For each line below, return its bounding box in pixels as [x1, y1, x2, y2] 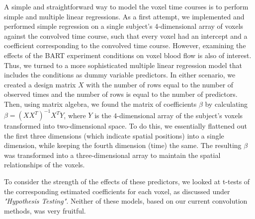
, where [64, 110, 86, 120]
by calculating [205, 98, 248, 109]
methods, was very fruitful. [4, 205, 86, 216]
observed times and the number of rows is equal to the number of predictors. [4, 89, 238, 99]
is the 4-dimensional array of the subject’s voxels [94, 110, 243, 120]
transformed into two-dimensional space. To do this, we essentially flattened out [4, 121, 247, 131]
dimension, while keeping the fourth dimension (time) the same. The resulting [4, 140, 242, 150]
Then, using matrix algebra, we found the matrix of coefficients [4, 98, 197, 109]
